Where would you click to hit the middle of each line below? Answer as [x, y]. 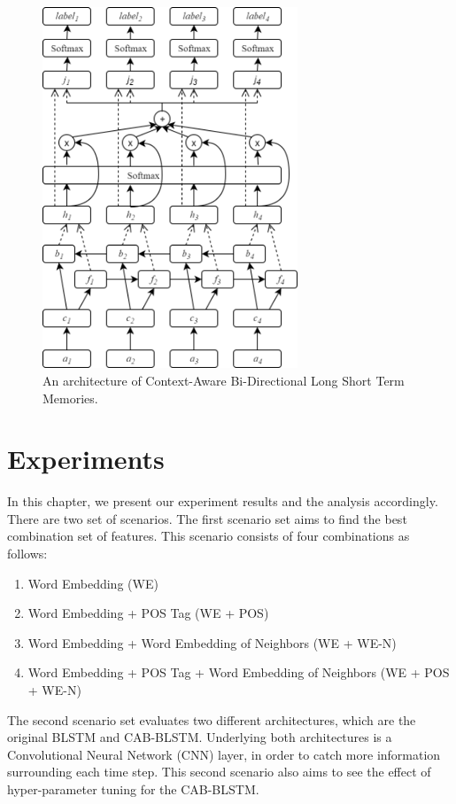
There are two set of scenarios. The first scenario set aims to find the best [207, 518]
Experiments [86, 459]
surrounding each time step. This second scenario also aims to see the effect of [219, 772]
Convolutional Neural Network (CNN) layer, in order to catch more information [224, 754]
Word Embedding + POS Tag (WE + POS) [148, 613]
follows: [27, 553]
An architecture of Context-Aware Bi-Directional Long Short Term [224, 380]
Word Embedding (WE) [93, 583]
